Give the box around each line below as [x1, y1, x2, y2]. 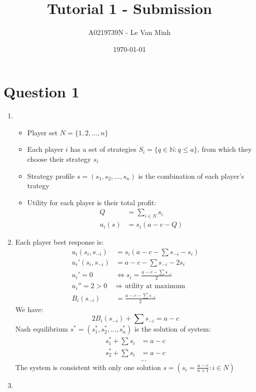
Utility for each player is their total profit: [27, 197, 156, 207]
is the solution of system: [134, 324, 211, 334]
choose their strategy [27, 154, 91, 164]
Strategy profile [27, 170, 75, 181]
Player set [27, 127, 58, 137]
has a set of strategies [70, 144, 136, 154]
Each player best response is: [15, 237, 104, 247]
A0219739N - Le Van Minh [88, 27, 171, 37]
